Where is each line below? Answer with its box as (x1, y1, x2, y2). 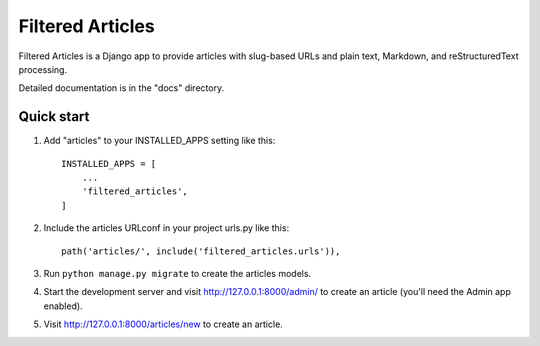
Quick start (18, 108, 90, 125)
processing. (18, 63, 68, 75)
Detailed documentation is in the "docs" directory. (18, 82, 225, 94)
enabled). (43, 300, 84, 312)
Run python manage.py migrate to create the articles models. (43, 267, 312, 279)
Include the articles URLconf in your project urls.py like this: (43, 222, 290, 234)
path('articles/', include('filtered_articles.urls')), (61, 245, 341, 257)
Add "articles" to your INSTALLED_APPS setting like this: (43, 135, 276, 147)
